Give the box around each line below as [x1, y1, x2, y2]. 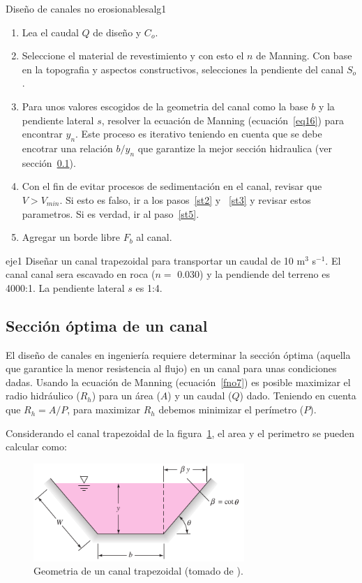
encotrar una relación [22, 140, 113, 155]
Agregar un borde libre [22, 230, 120, 244]
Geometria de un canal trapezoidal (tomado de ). [33, 563, 243, 578]
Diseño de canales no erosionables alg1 [6, 1, 167, 15]
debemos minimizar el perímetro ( [158, 402, 304, 417]
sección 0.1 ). [22, 155, 76, 170]
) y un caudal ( [167, 388, 232, 403]
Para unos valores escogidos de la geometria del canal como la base [22, 98, 308, 113]
